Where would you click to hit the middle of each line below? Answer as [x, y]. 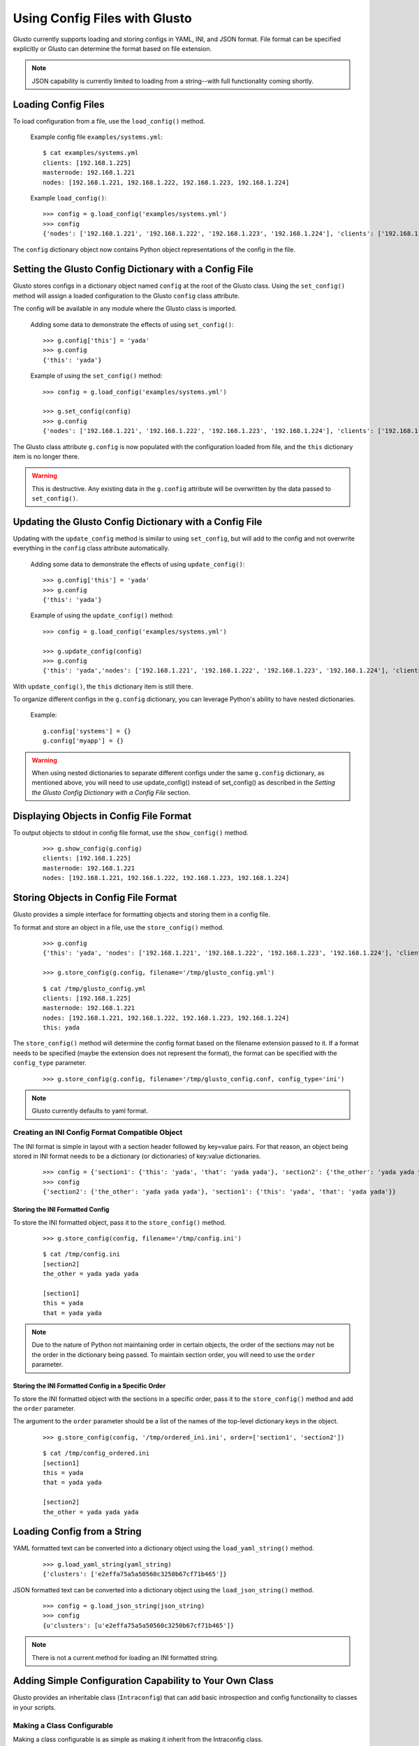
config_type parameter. [50, 1063]
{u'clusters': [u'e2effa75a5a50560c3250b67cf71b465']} [139, 1625]
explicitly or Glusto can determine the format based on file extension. [112, 48]
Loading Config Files [59, 104]
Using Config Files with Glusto [102, 18]
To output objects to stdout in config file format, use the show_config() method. [131, 832]
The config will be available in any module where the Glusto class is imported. [125, 309]
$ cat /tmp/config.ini [82, 1254]
